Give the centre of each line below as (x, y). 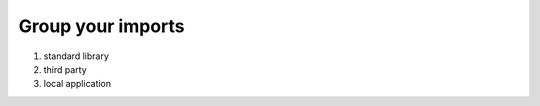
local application (77, 84)
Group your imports (101, 26)
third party (65, 69)
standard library (76, 56)
